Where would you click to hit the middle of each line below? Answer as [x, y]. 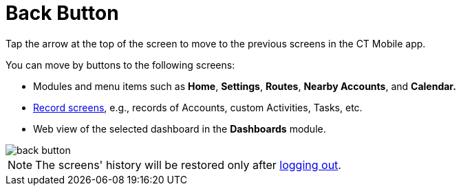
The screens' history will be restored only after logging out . [188, 165]
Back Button [62, 13]
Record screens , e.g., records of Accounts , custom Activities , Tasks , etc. [198, 107]
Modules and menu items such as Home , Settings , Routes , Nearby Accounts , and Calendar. [245, 86]
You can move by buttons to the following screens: [120, 65]
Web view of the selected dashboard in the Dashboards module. [180, 128]
